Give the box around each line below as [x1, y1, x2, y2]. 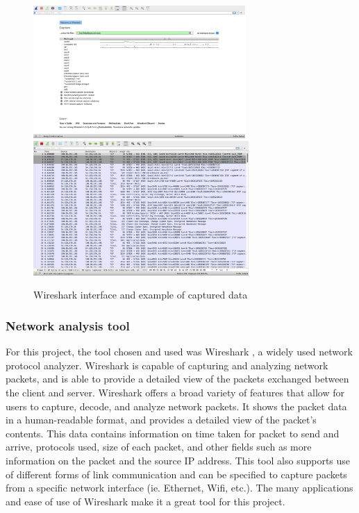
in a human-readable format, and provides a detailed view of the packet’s [6, 412, 317, 427]
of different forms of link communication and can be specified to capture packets [6, 466, 347, 481]
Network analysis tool [6, 317, 130, 334]
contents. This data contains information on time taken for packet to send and [6, 426, 340, 440]
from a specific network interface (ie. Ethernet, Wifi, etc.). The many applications [6, 480, 353, 495]
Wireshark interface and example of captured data [33, 287, 248, 302]
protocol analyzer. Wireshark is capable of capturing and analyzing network [6, 358, 328, 372]
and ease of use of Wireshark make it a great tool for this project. [6, 494, 285, 508]
